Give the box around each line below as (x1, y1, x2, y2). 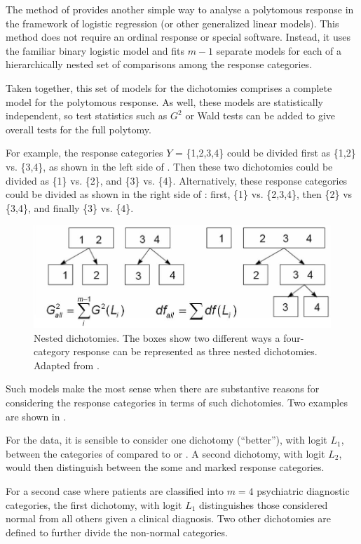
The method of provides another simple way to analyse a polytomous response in (6, 2, 354, 16)
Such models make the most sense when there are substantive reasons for (6, 381, 320, 396)
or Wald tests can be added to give (185, 108, 336, 123)
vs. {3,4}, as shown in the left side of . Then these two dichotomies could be (6, 159, 333, 173)
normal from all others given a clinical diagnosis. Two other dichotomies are (6, 511, 332, 526)
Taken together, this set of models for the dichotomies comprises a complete (6, 80, 332, 95)
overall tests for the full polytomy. (6, 121, 151, 136)
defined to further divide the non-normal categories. (6, 524, 228, 539)
